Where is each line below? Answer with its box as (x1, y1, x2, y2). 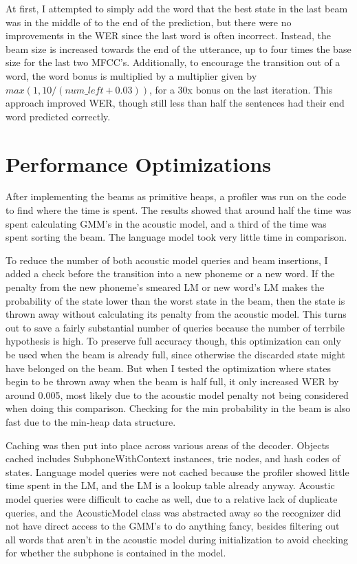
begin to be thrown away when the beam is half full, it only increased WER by (6, 374, 339, 389)
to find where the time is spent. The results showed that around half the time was (6, 203, 351, 217)
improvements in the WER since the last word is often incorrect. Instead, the (6, 28, 332, 43)
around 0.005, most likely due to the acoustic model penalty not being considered (6, 387, 349, 402)
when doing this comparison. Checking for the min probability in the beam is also (6, 401, 351, 415)
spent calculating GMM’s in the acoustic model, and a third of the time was (6, 216, 327, 230)
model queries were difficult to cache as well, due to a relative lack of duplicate (6, 491, 338, 506)
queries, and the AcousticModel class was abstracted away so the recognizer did (6, 505, 341, 519)
